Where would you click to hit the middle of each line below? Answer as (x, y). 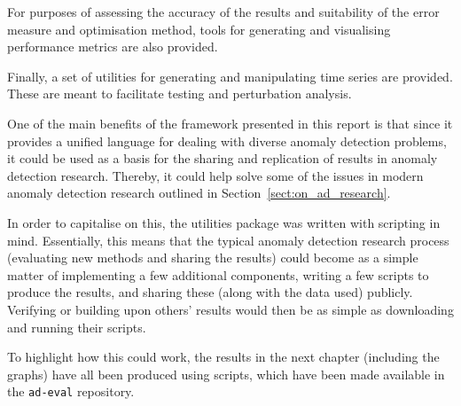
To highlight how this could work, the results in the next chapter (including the (223, 357)
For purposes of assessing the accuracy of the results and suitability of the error (223, 12)
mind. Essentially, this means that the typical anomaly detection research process (228, 240)
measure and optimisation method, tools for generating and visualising (199, 29)
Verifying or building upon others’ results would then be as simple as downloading (230, 309)
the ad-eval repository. (71, 391)
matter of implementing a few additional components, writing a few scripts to (218, 274)
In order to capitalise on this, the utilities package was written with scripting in (224, 222)
